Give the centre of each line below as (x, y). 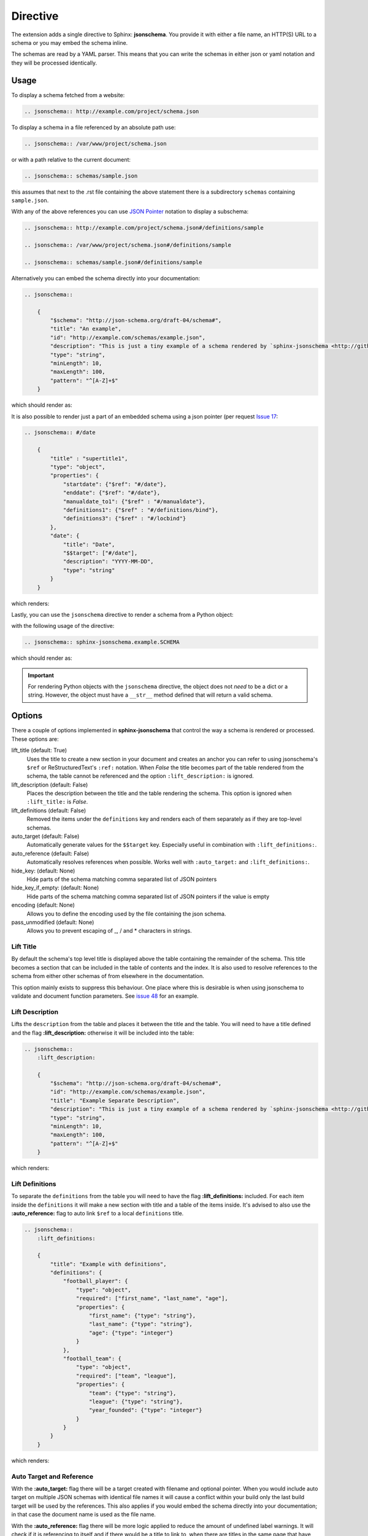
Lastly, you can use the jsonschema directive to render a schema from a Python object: (122, 614)
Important (41, 675)
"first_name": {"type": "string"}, (143, 1316)
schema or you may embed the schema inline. (70, 42)
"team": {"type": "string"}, (133, 1393)
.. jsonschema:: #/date (60, 433)
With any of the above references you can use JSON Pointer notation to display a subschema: (130, 211)
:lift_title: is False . (57, 802)
